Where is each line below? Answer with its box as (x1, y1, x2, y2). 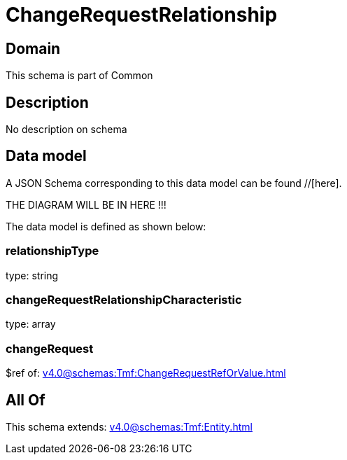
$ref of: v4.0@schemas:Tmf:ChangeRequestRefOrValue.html (6, 367, 286, 379)
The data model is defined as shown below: (6, 220, 206, 232)
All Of (6, 391, 45, 409)
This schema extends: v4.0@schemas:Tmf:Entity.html (6, 420, 253, 433)
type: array (6, 318, 56, 330)
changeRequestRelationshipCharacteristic (6, 292, 242, 307)
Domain (6, 39, 61, 57)
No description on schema (6, 123, 127, 136)
